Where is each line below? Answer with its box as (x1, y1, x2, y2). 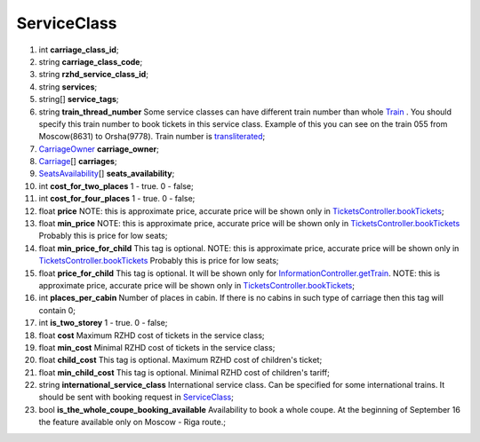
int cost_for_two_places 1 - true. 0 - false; (38, 180, 195, 191)
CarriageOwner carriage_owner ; (38, 143, 159, 154)
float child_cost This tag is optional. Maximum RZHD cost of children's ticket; (38, 355, 323, 366)
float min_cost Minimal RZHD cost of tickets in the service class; (38, 342, 276, 352)
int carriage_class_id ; (38, 44, 119, 55)
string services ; (38, 81, 98, 92)
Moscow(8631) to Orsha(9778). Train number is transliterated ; (38, 131, 266, 142)
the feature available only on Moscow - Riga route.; (38, 417, 227, 428)
